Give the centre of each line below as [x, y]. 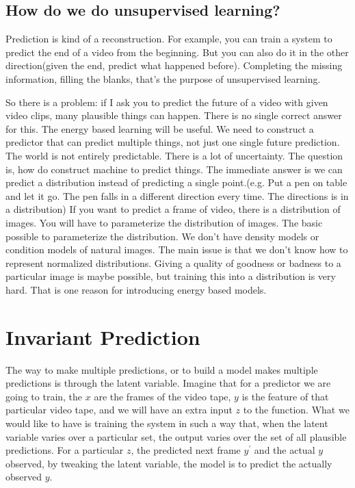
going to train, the [44, 396]
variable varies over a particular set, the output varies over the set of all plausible [176, 436]
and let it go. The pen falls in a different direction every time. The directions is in [177, 195]
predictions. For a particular [65, 450]
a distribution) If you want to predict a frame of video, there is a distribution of [173, 209]
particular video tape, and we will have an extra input [119, 410]
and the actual [285, 450]
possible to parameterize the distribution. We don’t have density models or [162, 236]
